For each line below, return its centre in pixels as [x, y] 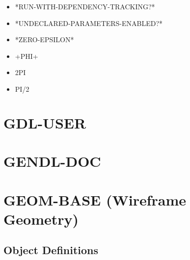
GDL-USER [45, 122]
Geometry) [41, 219]
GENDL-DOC [52, 161]
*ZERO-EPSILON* [44, 39]
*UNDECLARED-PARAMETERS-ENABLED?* [89, 23]
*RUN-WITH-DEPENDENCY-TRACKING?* [85, 6]
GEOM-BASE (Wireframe [95, 199]
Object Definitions [51, 250]
